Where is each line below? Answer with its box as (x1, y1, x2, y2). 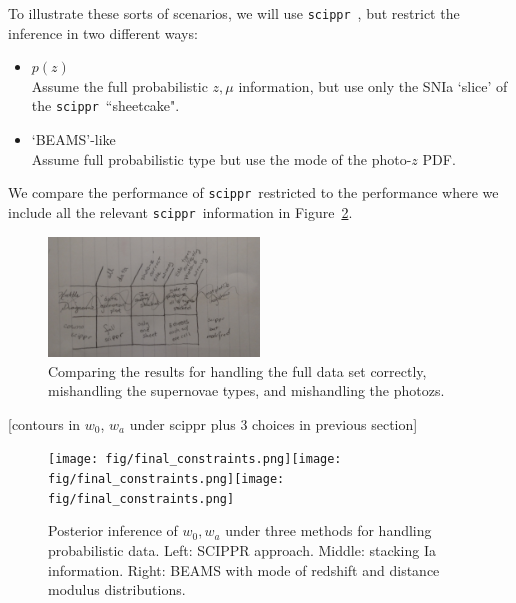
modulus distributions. (48, 579, 186, 600)
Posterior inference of (48, 520, 178, 541)
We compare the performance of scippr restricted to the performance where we (8, 182, 499, 203)
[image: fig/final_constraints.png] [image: (48, 452, 342, 467)
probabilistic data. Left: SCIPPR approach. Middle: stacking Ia (48, 540, 437, 561)
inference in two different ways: (8, 22, 198, 43)
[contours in (8, 413, 81, 434)
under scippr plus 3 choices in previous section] (129, 413, 418, 434)
